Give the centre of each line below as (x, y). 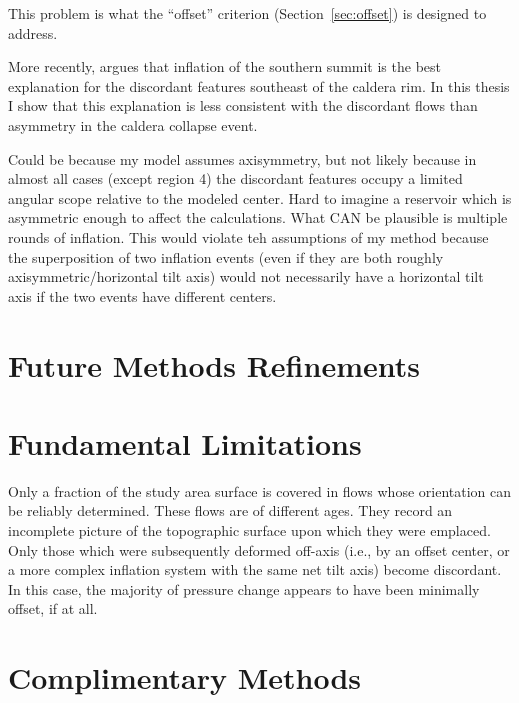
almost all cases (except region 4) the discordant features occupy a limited (235, 178)
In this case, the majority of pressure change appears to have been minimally (244, 588)
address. (33, 32)
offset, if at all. (53, 608)
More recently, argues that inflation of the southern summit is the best (224, 66)
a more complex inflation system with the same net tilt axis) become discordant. (255, 569)
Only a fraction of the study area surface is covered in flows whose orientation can (260, 490)
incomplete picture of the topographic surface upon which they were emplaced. (249, 530)
